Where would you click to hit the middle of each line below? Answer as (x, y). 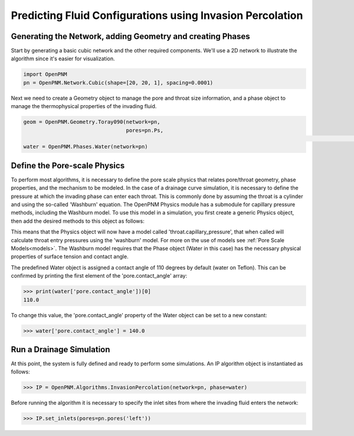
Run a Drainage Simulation (60, 349)
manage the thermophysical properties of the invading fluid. (84, 106)
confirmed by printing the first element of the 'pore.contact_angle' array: (99, 276)
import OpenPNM (45, 74)
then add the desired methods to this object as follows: (78, 221)
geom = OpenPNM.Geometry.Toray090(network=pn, (92, 122)
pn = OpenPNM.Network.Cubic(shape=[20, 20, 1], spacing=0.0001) (118, 82)
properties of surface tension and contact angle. (70, 256)
